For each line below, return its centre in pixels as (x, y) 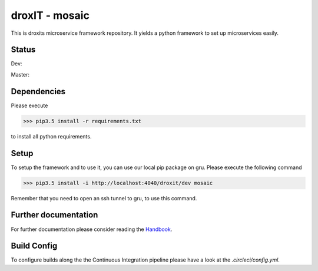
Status (23, 50)
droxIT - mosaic (50, 15)
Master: (20, 74)
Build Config (34, 246)
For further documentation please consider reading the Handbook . (92, 229)
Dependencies (38, 91)
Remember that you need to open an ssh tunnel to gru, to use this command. (104, 198)
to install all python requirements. (51, 136)
